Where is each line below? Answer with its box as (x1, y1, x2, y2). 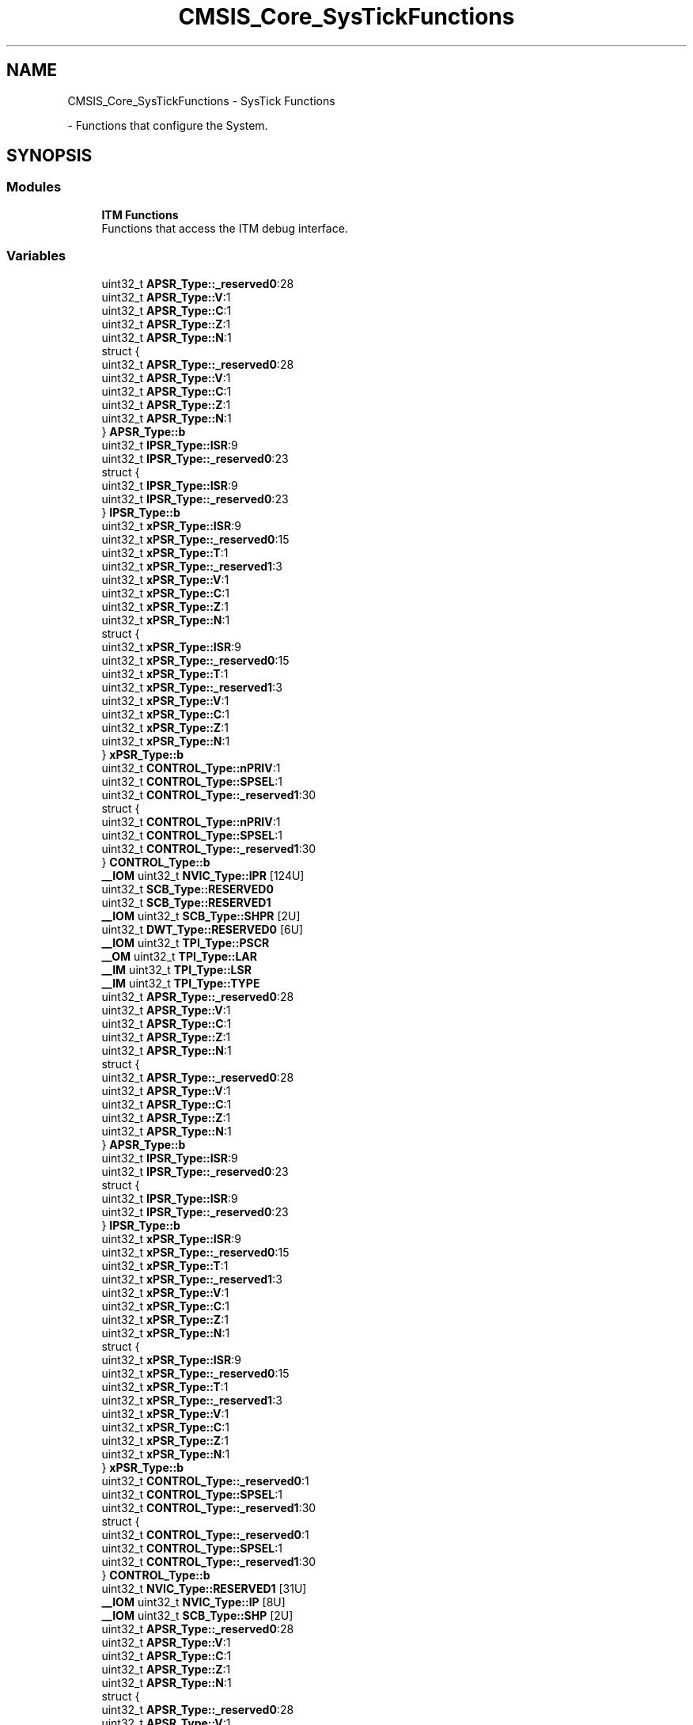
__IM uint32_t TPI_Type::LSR (101, 962, 252, 976)
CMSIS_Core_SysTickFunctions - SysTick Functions (67, 93, 335, 108)
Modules (6, 179, 62, 195)
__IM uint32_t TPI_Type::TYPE (101, 976, 260, 990)
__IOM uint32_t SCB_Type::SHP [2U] (101, 1608, 293, 1622)
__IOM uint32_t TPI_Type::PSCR (101, 935, 270, 950)
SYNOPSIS (6, 146, 93, 166)
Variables (6, 248, 66, 264)
